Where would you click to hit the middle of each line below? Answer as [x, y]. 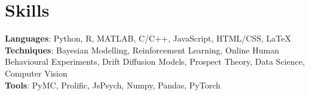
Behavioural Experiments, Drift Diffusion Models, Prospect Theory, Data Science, [155, 61]
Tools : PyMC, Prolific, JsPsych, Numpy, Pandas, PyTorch [113, 85]
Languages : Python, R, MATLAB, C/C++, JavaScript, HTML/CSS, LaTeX [148, 38]
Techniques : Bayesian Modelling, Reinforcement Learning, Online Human [142, 50]
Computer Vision [36, 73]
